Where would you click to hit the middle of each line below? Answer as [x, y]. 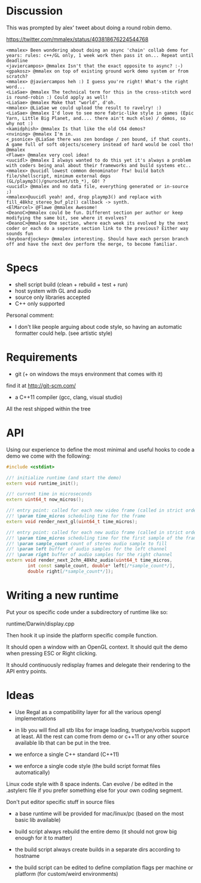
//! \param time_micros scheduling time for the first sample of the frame [103, 538]
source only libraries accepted [52, 297]
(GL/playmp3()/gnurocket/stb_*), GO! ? [56, 181]
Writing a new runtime [63, 595]
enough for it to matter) [44, 837]
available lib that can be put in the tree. [63, 743]
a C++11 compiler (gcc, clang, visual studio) [68, 397]
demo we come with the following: [48, 456]
